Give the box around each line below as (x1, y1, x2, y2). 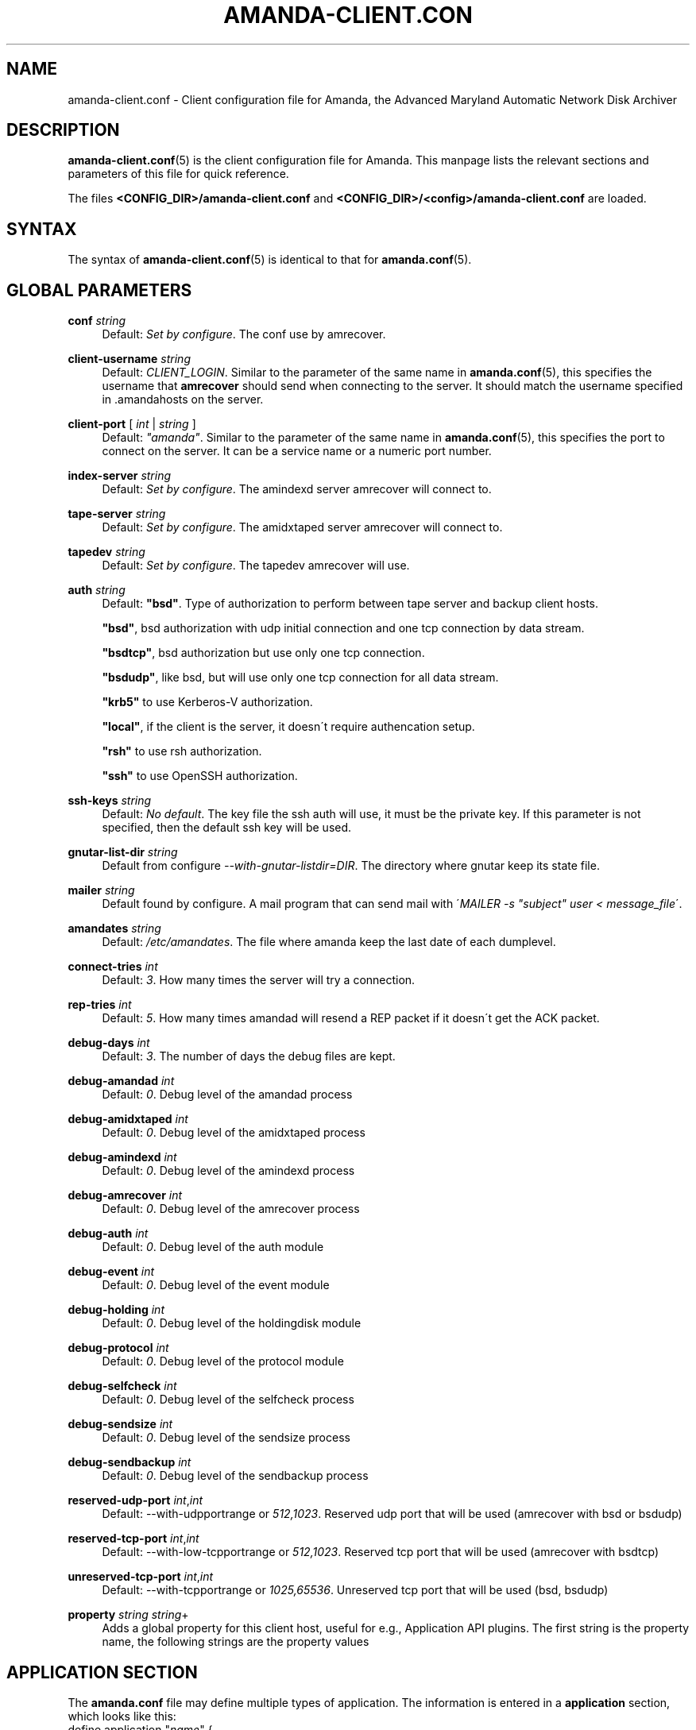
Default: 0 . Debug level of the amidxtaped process (102, 1126, 365, 1140)
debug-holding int (68, 1303, 164, 1317)
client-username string (68, 352, 191, 366)
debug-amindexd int (68, 1150, 177, 1164)
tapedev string (68, 545, 145, 559)
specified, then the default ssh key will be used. (102, 821, 352, 835)
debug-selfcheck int (68, 1379, 177, 1393)
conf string (68, 314, 126, 328)
